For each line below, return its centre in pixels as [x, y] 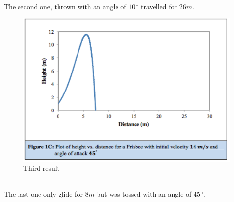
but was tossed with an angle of [144, 194]
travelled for [159, 6]
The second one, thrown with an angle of [65, 6]
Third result [42, 168]
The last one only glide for [43, 194]
